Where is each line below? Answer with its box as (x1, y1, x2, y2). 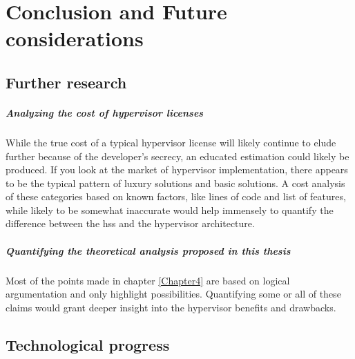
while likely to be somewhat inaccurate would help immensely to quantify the (6, 202, 334, 217)
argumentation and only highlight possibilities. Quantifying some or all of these (6, 287, 341, 301)
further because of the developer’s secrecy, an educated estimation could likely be (6, 148, 349, 163)
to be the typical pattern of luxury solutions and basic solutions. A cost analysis (6, 175, 345, 190)
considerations (6, 24, 144, 52)
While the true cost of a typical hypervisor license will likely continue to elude (6, 135, 336, 149)
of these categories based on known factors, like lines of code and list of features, (6, 189, 346, 204)
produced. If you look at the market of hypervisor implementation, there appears (6, 162, 348, 177)
